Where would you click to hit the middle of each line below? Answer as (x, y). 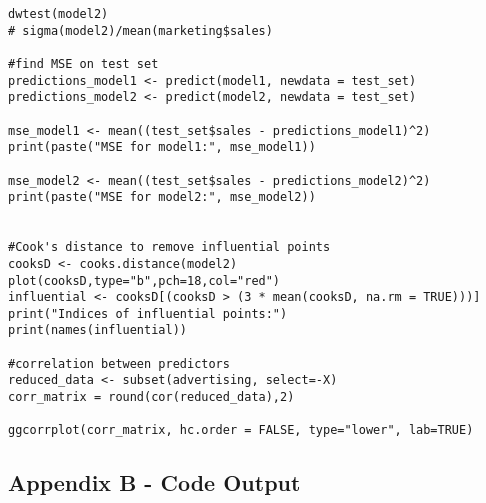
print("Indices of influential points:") (148, 313)
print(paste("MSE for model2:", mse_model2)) (162, 197)
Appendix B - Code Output (154, 482)
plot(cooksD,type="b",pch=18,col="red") (144, 280)
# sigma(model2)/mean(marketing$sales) (140, 30)
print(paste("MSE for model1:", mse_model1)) (162, 147)
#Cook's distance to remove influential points (169, 247)
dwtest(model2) (58, 14)
